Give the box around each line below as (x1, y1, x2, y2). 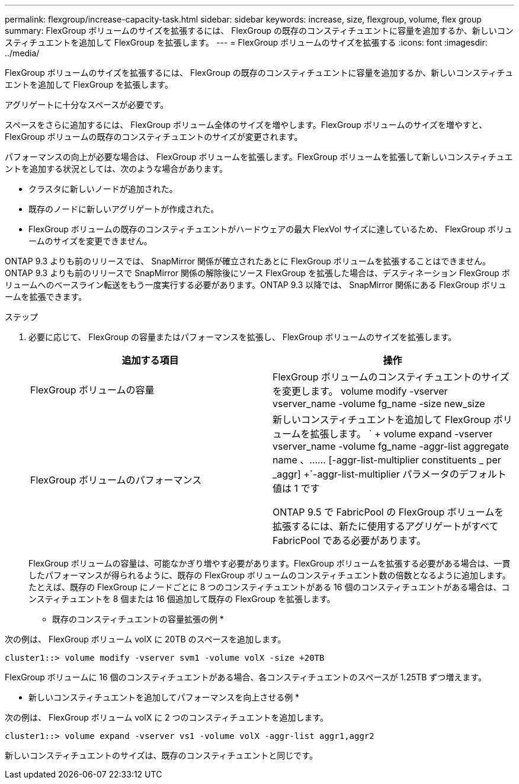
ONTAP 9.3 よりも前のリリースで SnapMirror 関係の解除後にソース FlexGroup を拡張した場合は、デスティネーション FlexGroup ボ (5, 268, 510, 278)
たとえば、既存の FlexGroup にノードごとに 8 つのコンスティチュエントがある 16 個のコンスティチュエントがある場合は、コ (28, 582, 510, 592)
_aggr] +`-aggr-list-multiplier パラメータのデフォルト (273, 468, 507, 480)
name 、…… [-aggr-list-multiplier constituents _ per (273, 454, 501, 466)
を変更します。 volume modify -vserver (273, 385, 448, 397)
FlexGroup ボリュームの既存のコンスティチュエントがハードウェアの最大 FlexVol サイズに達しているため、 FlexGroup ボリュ (28, 224, 512, 234)
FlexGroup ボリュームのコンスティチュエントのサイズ (273, 371, 510, 383)
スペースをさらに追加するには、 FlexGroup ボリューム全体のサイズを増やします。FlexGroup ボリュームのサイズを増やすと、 (5, 120, 488, 130)
